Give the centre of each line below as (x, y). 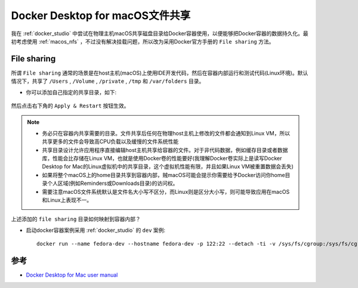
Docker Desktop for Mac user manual (72, 275)
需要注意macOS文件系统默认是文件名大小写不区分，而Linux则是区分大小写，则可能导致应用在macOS (166, 191)
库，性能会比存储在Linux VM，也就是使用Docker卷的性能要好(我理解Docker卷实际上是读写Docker (162, 158)
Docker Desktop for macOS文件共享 (101, 16)
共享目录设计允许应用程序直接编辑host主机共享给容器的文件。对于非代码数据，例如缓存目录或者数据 (165, 150)
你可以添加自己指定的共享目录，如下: (71, 92)
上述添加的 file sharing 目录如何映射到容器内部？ (76, 219)
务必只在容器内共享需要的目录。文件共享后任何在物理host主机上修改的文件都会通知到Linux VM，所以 (166, 133)
